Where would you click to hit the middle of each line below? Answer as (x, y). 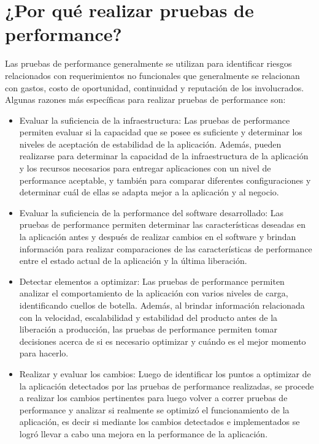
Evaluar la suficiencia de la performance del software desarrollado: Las (152, 212)
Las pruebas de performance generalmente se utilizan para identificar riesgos (148, 63)
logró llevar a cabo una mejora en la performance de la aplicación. (144, 433)
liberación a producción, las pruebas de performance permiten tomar (148, 329)
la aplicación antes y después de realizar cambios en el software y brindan (158, 237)
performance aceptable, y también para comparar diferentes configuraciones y (165, 180)
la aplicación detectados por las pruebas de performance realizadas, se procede (167, 386)
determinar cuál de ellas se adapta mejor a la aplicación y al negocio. (149, 192)
